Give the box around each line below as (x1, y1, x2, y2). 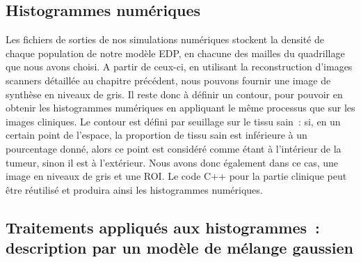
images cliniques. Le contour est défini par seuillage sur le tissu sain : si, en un (6, 114, 341, 128)
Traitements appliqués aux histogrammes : (6, 216, 320, 238)
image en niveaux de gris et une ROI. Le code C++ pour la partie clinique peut (6, 169, 347, 183)
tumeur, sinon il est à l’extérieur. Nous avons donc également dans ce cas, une (6, 155, 339, 169)
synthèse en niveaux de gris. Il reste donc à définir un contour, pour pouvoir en (6, 86, 343, 101)
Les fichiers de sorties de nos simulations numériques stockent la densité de (6, 32, 324, 47)
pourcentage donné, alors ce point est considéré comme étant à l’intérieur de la (6, 141, 342, 155)
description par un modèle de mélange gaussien (6, 237, 353, 259)
